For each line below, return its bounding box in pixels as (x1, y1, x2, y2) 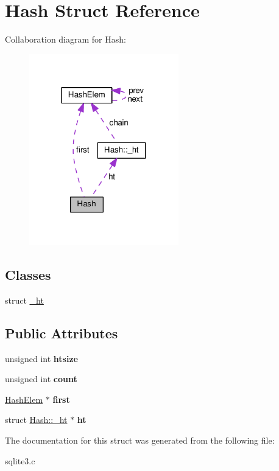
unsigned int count (5, 372, 77, 385)
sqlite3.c (5, 454, 35, 467)
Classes (5, 265, 51, 284)
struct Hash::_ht (5, 413, 68, 426)
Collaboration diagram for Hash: (5, 33, 126, 46)
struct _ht (5, 293, 44, 306)
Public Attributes (5, 323, 118, 342)
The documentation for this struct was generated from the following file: (5, 434, 275, 446)
